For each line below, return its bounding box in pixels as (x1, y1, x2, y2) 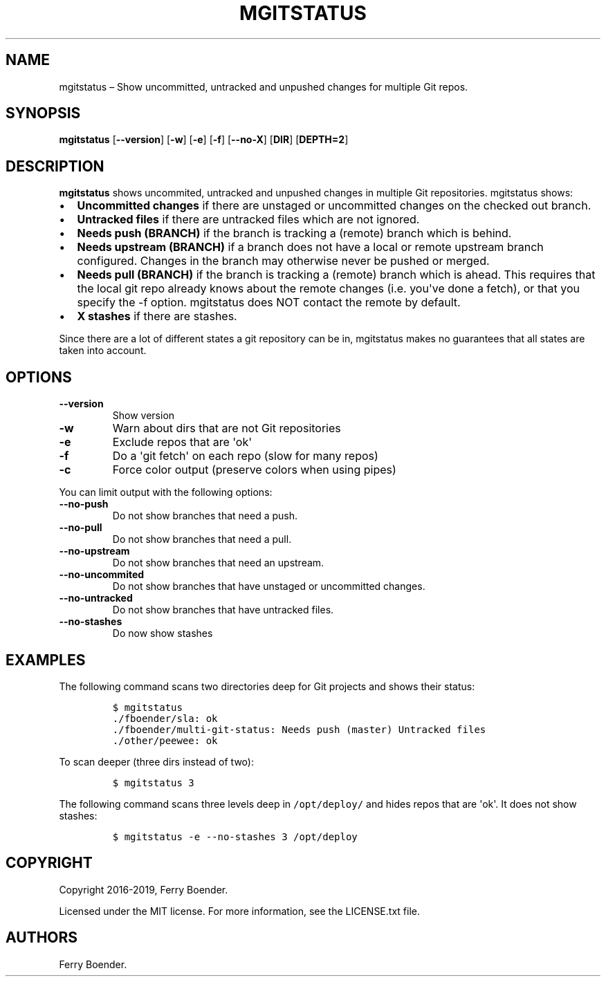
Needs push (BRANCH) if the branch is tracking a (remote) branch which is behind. (77, 226, 512, 241)
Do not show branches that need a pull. (112, 533, 292, 546)
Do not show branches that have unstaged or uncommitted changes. (112, 580, 425, 593)
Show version (112, 409, 175, 422)
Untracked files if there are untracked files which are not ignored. (77, 212, 420, 227)
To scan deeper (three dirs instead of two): (59, 755, 254, 768)
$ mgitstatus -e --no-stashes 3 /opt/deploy (112, 831, 358, 842)
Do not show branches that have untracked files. (112, 604, 334, 616)
